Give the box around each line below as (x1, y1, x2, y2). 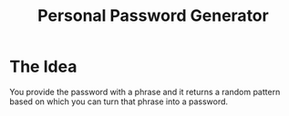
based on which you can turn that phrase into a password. (9, 96, 229, 107)
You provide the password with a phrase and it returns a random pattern (9, 86, 281, 97)
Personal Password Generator (37, 5, 269, 26)
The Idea (9, 56, 77, 77)
